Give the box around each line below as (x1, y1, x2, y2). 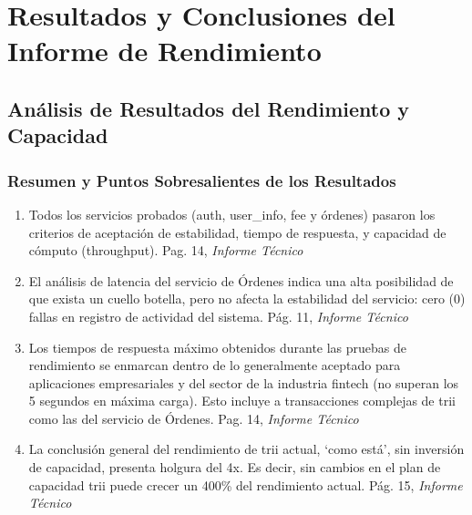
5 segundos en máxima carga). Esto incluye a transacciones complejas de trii (28, 391, 456, 410)
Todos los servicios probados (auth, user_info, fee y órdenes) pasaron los (28, 204, 436, 223)
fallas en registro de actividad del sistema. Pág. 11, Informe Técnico (28, 306, 408, 325)
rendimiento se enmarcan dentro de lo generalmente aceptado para (28, 355, 401, 375)
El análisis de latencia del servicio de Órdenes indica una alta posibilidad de (28, 271, 454, 290)
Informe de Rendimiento (7, 32, 322, 69)
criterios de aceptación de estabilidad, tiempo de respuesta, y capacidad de (28, 222, 446, 242)
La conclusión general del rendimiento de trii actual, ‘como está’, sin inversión (28, 439, 465, 458)
